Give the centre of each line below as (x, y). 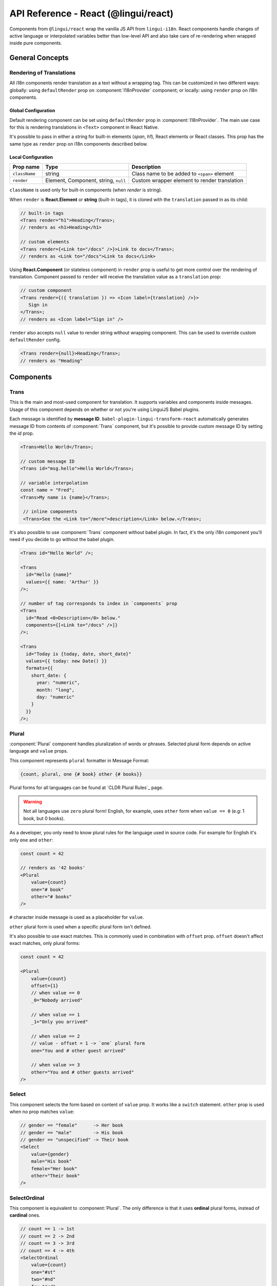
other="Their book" (56, 1176)
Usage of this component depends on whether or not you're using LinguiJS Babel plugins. (105, 409)
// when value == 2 (56, 1036)
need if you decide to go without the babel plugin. (62, 540)
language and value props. (39, 751)
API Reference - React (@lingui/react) (92, 13)
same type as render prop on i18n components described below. (79, 144)
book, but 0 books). (44, 818)
